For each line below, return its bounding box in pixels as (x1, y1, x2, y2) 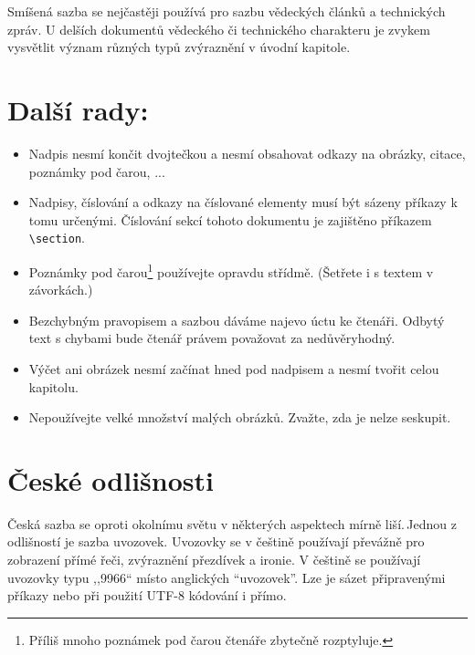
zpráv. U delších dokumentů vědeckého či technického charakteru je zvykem (7, 19, 430, 38)
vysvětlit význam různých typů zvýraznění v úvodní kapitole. (7, 37, 351, 57)
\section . (28, 228, 85, 247)
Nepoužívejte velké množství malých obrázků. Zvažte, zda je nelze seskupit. (28, 408, 451, 427)
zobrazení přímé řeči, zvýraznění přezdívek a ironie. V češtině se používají (7, 550, 421, 569)
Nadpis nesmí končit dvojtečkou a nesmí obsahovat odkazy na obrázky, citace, (28, 143, 466, 162)
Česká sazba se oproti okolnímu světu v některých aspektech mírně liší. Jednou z (7, 514, 457, 533)
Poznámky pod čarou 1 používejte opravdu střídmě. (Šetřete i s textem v (28, 259, 434, 281)
